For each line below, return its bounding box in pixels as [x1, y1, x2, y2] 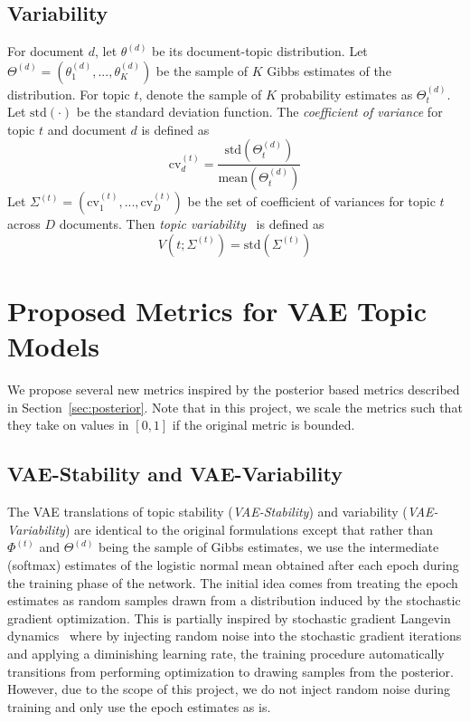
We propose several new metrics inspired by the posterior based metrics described [7, 380, 460, 399]
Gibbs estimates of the [267, 61, 391, 80]
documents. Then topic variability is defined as [59, 214, 324, 233]
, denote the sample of [138, 84, 262, 103]
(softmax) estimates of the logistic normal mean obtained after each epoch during [7, 555, 459, 574]
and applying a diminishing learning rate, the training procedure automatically [7, 643, 445, 662]
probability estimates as [280, 84, 413, 103]
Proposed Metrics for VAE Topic [7, 292, 427, 329]
